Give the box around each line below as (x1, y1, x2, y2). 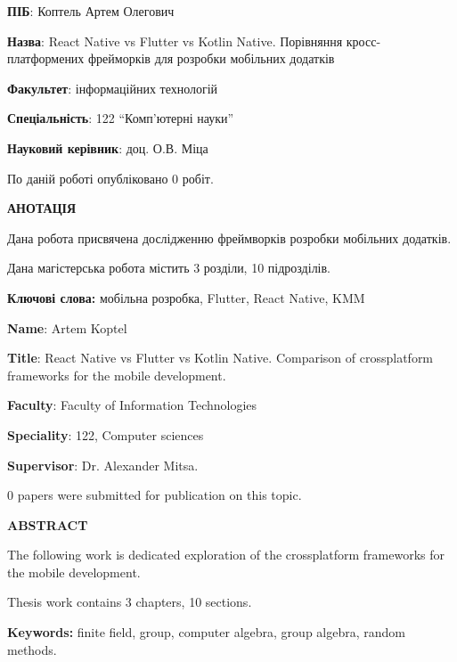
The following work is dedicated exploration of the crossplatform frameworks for (7, 545, 445, 564)
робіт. (182, 168, 214, 187)
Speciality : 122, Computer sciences (7, 425, 204, 444)
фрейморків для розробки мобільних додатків (88, 49, 335, 68)
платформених (7, 49, 85, 68)
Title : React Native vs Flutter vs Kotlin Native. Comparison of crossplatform (7, 348, 434, 367)
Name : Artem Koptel (7, 318, 127, 337)
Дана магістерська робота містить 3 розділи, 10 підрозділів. (7, 258, 331, 277)
